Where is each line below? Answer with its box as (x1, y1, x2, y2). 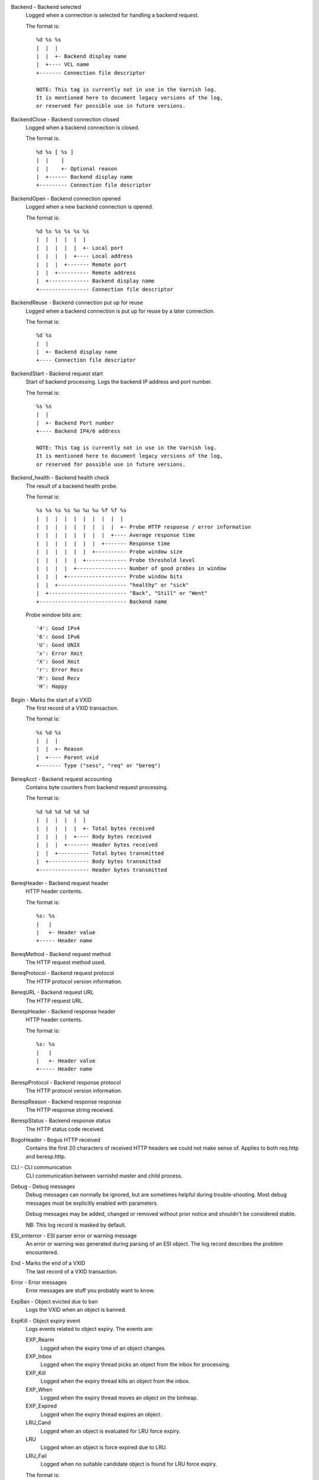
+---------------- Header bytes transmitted (36, 866, 168, 873)
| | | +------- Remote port (36, 261, 127, 268)
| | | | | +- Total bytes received (36, 825, 155, 832)
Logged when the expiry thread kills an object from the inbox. (40, 1378, 190, 1385)
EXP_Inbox (25, 1353, 53, 1360)
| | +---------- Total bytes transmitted (36, 850, 164, 857)
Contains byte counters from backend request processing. (25, 784, 168, 791)
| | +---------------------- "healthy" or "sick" (36, 581, 189, 588)
